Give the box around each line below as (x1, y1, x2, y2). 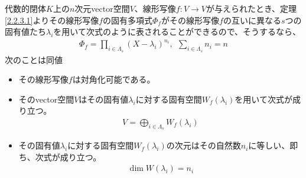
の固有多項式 (103, 14, 153, 26)
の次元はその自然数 (166, 139, 241, 151)
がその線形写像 (161, 14, 220, 26)
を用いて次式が (235, 93, 292, 105)
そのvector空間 (18, 93, 74, 105)
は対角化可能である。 (72, 73, 155, 85)
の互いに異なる (223, 14, 281, 26)
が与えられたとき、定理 (206, 2, 297, 14)
